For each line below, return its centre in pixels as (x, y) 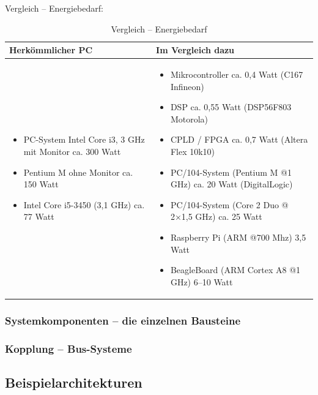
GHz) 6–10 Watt (202, 281)
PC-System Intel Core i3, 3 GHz (84, 139)
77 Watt (39, 216)
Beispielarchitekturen (74, 382)
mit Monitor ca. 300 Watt (72, 151)
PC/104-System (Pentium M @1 (231, 172)
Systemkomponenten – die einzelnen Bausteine (123, 320)
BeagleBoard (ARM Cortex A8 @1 (235, 270)
